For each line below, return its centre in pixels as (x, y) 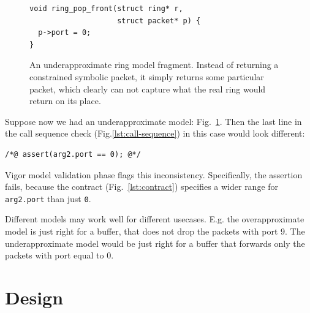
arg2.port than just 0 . (48, 198)
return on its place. (65, 101)
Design (34, 297)
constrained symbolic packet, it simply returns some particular (147, 76)
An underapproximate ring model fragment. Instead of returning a (154, 65)
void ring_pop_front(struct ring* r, (106, 9)
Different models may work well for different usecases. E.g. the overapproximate (155, 219)
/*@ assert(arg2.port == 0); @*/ (73, 154)
